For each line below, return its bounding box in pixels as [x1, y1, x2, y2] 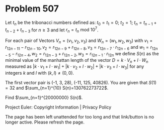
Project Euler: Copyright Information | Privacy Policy [5, 104, 112, 110]
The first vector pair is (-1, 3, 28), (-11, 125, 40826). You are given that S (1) [5, 80, 157, 86]
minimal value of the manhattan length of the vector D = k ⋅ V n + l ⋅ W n [5, 57, 149, 64]
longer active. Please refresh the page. [5, 119, 85, 125]
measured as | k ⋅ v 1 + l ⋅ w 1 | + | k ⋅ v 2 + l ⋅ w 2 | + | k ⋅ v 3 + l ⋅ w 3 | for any [5, 63, 144, 71]
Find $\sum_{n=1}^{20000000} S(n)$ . [5, 95, 83, 101]
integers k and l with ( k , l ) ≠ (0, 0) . [5, 70, 75, 76]
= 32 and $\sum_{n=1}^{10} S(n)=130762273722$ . [5, 85, 108, 91]
